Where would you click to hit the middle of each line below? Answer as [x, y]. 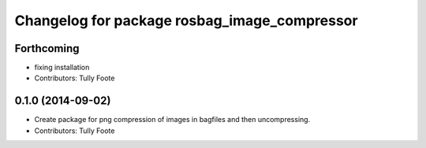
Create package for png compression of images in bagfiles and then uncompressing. [172, 120]
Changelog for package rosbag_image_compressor [186, 20]
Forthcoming [47, 48]
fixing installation [62, 68]
